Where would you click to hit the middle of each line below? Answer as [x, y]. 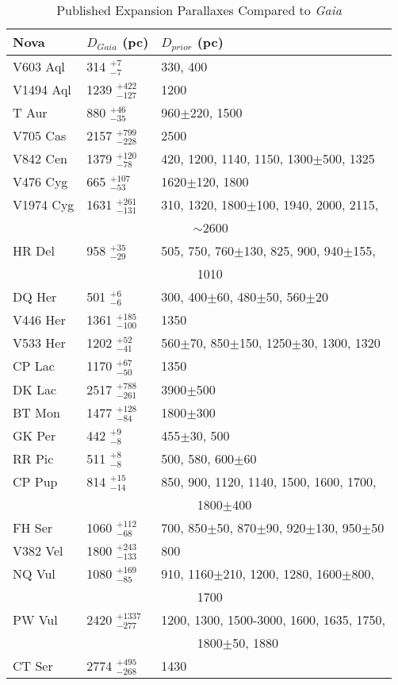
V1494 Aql [42, 89]
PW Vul [35, 619]
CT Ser [33, 665]
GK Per [34, 435]
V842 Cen [40, 159]
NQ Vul [34, 573]
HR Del [34, 251]
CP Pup [35, 481]
